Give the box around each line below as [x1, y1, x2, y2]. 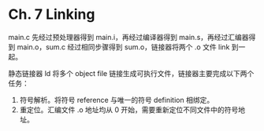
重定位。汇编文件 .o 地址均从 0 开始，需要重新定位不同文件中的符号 [19, 104, 239, 115]
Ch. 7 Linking [8, 5, 95, 24]
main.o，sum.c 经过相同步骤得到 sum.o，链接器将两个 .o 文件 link [17, 42, 230, 52]
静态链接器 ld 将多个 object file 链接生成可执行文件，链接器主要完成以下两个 [8, 68, 255, 78]
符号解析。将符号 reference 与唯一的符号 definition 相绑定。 [19, 95, 214, 104]
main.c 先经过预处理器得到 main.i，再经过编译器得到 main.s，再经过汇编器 [8, 32, 250, 42]
